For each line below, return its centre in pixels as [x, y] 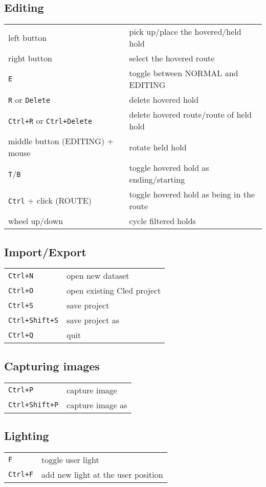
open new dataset [98, 276]
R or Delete [29, 100]
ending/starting [157, 180]
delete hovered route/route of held [190, 115]
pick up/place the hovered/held [185, 32]
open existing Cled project [114, 291]
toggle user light [70, 459]
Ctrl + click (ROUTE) [50, 200]
